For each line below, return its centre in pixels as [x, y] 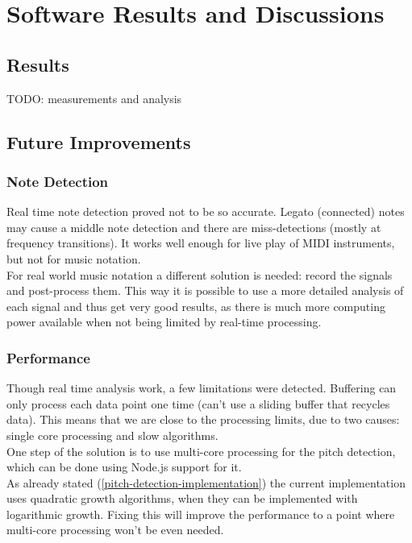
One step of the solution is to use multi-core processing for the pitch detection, [201, 451]
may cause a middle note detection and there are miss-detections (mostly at [194, 227]
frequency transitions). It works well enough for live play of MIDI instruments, [201, 243]
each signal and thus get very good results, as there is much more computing [196, 306]
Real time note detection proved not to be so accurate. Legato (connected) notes [206, 211]
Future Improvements [99, 141]
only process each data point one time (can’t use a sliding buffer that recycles [198, 403]
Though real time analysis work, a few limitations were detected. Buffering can [202, 388]
